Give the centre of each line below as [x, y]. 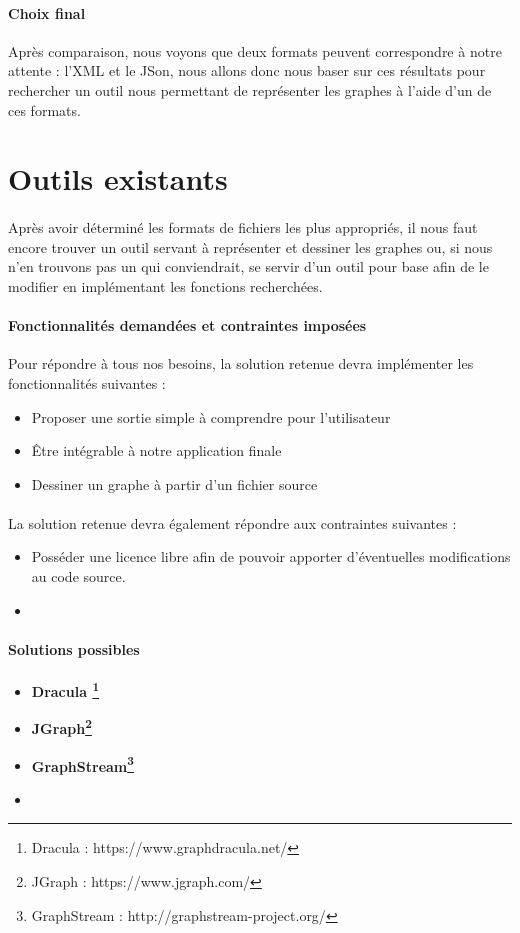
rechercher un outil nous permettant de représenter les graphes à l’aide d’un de [250, 89]
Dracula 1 [65, 689]
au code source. [78, 576]
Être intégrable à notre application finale [156, 450]
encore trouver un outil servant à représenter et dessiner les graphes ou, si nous [250, 246]
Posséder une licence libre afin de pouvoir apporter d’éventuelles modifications [271, 556]
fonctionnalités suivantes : [87, 382]
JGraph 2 [61, 726]
